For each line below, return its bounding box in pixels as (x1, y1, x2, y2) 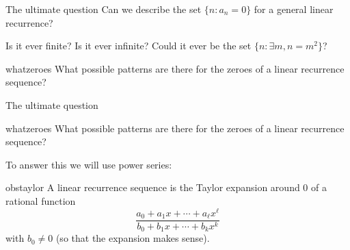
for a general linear (254, 2, 334, 16)
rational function (5, 193, 76, 208)
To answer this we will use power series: (5, 157, 172, 171)
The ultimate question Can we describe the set (5, 2, 202, 16)
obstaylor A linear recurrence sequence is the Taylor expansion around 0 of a (5, 180, 327, 195)
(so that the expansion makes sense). (55, 231, 210, 245)
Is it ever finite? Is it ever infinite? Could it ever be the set (5, 38, 252, 53)
